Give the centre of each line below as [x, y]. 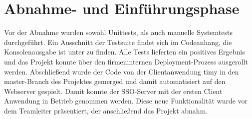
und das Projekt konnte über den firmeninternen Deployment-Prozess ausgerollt [126, 61]
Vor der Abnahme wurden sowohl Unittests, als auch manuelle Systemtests [118, 32]
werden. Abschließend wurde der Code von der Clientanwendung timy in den [122, 71]
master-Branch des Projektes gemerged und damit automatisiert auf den [115, 81]
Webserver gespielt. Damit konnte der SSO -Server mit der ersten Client [113, 91]
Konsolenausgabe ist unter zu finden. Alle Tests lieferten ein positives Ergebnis [125, 52]
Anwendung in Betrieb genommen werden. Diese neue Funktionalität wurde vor [126, 101]
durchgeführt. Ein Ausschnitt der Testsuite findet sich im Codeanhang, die [118, 42]
